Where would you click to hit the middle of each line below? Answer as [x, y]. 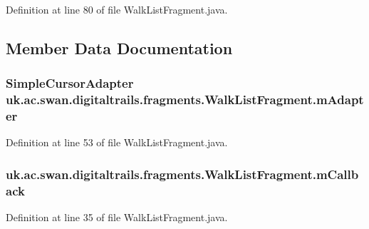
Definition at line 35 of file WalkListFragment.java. [117, 217]
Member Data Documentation [119, 47]
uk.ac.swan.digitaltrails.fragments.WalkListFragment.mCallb [182, 174]
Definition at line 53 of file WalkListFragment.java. [117, 142]
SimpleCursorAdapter [70, 83]
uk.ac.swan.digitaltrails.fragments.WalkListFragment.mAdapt [185, 100]
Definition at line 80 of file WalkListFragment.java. [117, 9]
